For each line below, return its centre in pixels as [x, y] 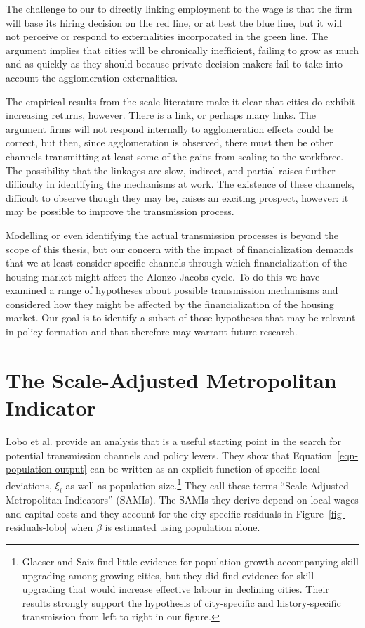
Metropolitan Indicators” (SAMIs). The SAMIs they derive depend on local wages [182, 500]
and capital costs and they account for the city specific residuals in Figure [165, 513]
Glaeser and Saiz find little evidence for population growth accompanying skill [190, 561]
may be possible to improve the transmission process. [120, 211]
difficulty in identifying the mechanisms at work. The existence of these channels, [180, 184]
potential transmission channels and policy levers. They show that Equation [169, 455]
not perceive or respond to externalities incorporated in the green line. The [167, 36]
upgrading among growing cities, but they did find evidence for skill [168, 575]
